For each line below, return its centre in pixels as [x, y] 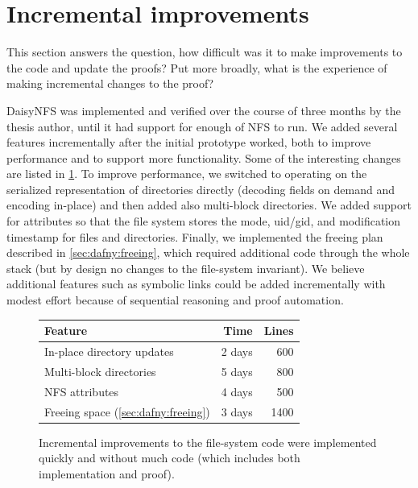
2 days [237, 351]
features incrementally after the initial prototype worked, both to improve [189, 142]
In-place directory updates [109, 351]
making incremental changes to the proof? [110, 83]
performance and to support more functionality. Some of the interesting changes [204, 157]
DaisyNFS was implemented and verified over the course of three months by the [204, 110]
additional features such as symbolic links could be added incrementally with [196, 284]
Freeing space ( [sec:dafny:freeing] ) [127, 411]
